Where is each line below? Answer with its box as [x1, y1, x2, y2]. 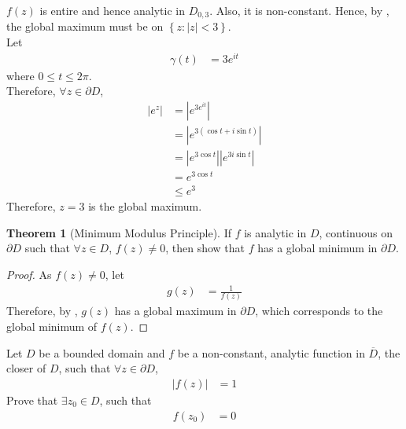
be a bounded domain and [39, 344, 165, 361]
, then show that [165, 240, 245, 256]
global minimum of [6, 318, 98, 335]
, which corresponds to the [255, 302, 383, 319]
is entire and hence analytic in [39, 2, 185, 18]
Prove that [6, 391, 58, 408]
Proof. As [6, 266, 52, 283]
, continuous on [319, 224, 393, 240]
